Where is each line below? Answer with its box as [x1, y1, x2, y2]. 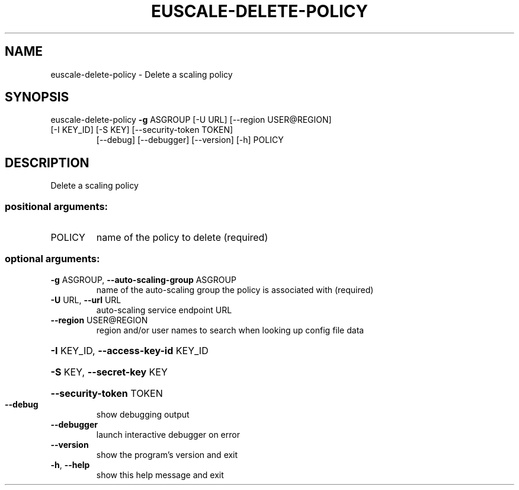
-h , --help [50, 459, 90, 470]
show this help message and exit [96, 469, 224, 480]
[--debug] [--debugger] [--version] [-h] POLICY [96, 135, 284, 145]
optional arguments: [5, 253, 100, 265]
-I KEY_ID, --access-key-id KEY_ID [50, 344, 209, 357]
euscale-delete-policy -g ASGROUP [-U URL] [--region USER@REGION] [50, 114, 332, 125]
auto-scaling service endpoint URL [96, 304, 232, 315]
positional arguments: [5, 200, 108, 212]
